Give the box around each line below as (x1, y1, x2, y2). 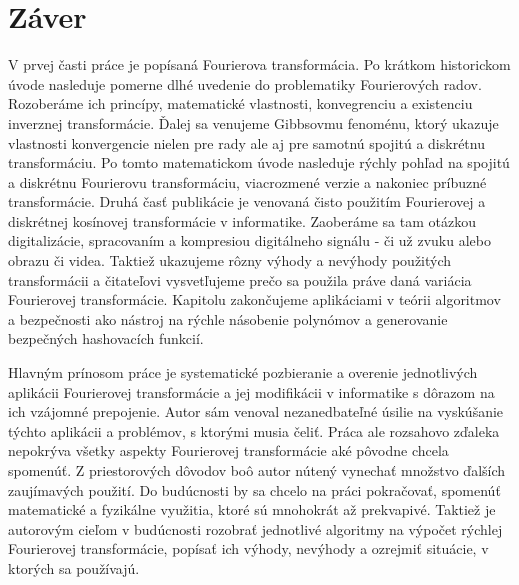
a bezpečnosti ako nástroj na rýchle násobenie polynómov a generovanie (8, 308, 448, 329)
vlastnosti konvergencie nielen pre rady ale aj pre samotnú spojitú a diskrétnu (8, 132, 485, 153)
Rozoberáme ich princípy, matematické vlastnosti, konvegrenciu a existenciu (8, 93, 473, 114)
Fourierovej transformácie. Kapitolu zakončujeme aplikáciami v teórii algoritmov (8, 289, 501, 310)
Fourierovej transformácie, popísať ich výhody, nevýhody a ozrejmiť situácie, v (8, 538, 489, 559)
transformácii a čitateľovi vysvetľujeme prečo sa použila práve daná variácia (8, 269, 472, 290)
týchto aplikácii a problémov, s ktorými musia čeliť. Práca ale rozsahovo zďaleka (8, 420, 500, 441)
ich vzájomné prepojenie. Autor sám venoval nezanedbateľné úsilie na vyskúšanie (8, 401, 504, 422)
